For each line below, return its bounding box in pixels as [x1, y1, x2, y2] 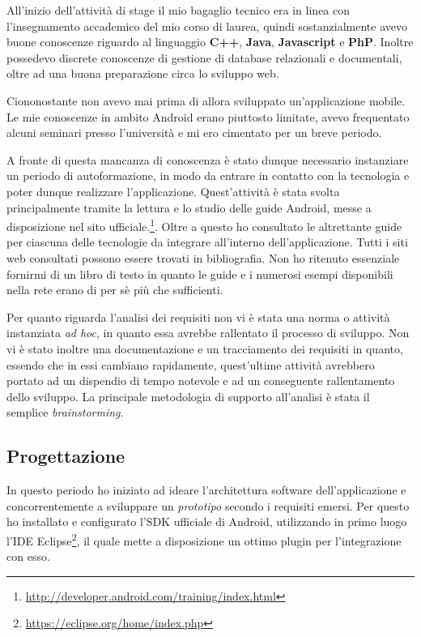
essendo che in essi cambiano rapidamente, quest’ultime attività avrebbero [6, 356, 375, 373]
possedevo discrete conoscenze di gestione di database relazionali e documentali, [6, 49, 402, 66]
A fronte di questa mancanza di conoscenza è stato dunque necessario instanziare [6, 151, 409, 168]
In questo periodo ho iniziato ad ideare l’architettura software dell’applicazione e [6, 481, 406, 498]
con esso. [6, 548, 50, 565]
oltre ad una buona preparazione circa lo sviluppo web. [6, 65, 279, 82]
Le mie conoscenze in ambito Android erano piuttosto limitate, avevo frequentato [6, 108, 410, 125]
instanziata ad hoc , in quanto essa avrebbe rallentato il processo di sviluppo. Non [6, 324, 410, 341]
